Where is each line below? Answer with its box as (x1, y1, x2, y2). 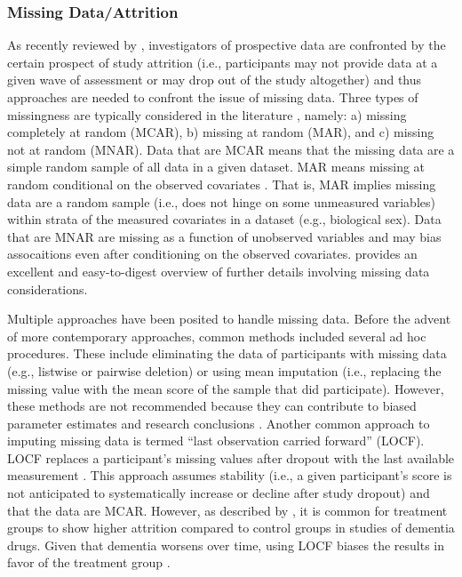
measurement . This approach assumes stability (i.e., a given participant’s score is (7, 466, 452, 485)
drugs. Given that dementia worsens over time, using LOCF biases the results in (7, 535, 445, 554)
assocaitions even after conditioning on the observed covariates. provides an (7, 244, 418, 263)
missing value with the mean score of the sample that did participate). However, (7, 379, 444, 397)
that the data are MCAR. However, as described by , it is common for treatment (7, 501, 448, 519)
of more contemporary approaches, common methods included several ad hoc (7, 326, 426, 345)
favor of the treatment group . (7, 553, 171, 572)
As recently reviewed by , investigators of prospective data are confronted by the (7, 36, 446, 54)
